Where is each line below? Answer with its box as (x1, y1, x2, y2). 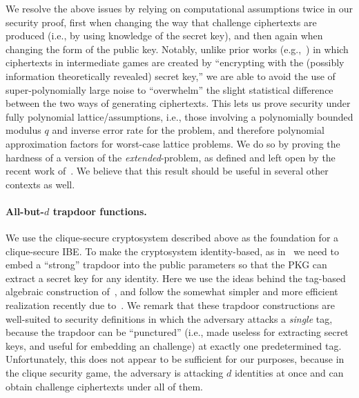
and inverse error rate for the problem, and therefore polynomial (52, 123, 324, 137)
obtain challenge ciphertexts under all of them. (6, 379, 204, 393)
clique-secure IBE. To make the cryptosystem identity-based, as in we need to (6, 243, 340, 258)
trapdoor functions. (52, 203, 147, 218)
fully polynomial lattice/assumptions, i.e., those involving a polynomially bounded (6, 109, 353, 123)
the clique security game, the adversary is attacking (6, 366, 224, 380)
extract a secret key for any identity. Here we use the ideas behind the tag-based (6, 270, 346, 285)
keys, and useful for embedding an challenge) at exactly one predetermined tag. (6, 338, 342, 352)
